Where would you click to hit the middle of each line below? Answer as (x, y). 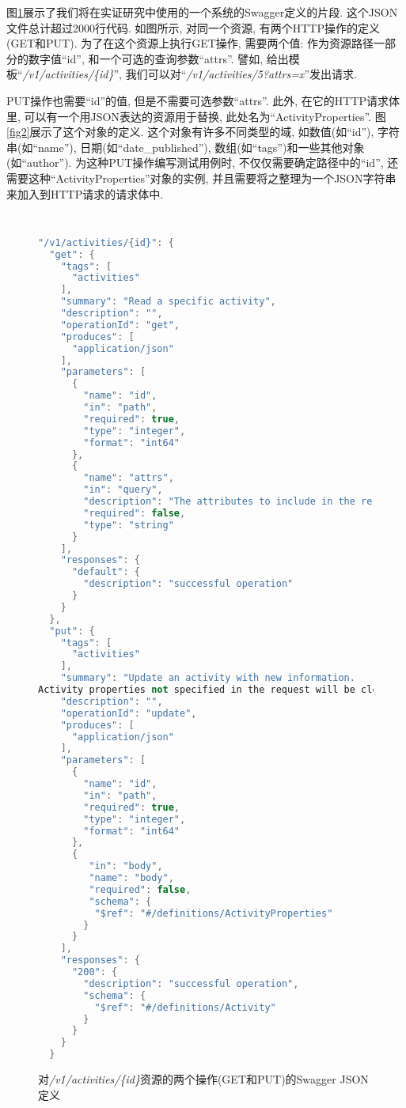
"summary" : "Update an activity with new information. (208, 678)
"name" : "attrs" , (129, 478)
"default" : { (106, 572)
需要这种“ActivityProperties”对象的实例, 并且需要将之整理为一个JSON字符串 (201, 178)
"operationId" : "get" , (120, 325)
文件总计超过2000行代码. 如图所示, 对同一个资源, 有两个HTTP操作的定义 (193, 27)
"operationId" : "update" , (129, 713)
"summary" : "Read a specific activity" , (168, 302)
